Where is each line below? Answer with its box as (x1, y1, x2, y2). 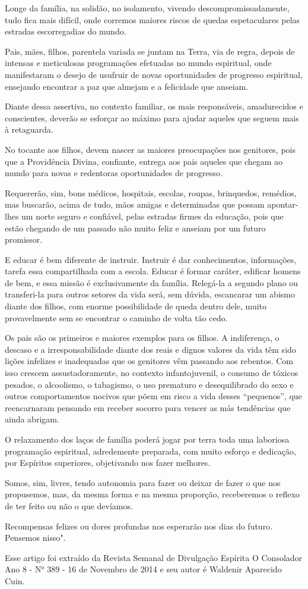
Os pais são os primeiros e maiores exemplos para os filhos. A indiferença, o (5, 331, 280, 344)
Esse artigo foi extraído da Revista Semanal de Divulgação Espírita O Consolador (5, 551, 303, 563)
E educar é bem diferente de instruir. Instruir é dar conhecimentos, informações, (5, 253, 297, 265)
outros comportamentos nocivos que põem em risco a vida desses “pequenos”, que (5, 390, 302, 402)
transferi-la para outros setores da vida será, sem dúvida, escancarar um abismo (5, 288, 295, 300)
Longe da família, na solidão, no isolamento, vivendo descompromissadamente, (5, 2, 290, 14)
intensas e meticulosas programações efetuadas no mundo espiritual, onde (5, 57, 272, 69)
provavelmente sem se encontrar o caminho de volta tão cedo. (5, 311, 228, 324)
